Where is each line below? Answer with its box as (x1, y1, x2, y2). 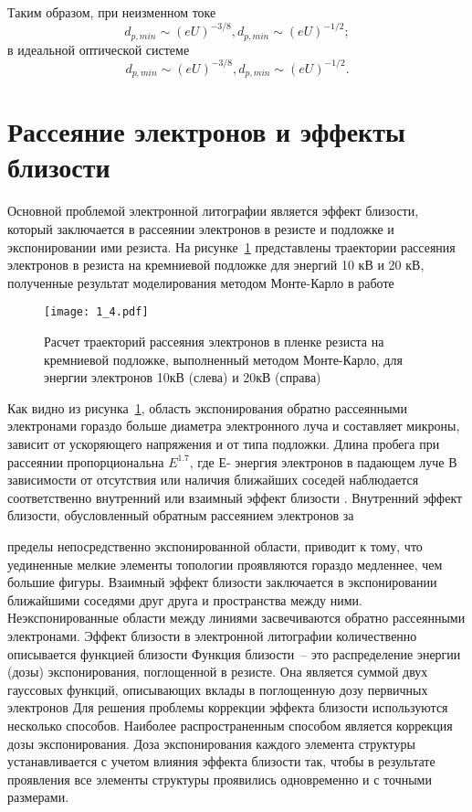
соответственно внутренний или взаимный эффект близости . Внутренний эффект (7, 487, 463, 507)
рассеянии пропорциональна (7, 452, 164, 471)
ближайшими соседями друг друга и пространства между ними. (7, 590, 362, 609)
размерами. (7, 787, 69, 807)
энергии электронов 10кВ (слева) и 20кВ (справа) (44, 368, 321, 387)
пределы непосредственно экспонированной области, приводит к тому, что (7, 536, 423, 555)
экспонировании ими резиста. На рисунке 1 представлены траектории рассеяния (7, 237, 456, 256)
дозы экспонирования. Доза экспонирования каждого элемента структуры (7, 733, 415, 753)
